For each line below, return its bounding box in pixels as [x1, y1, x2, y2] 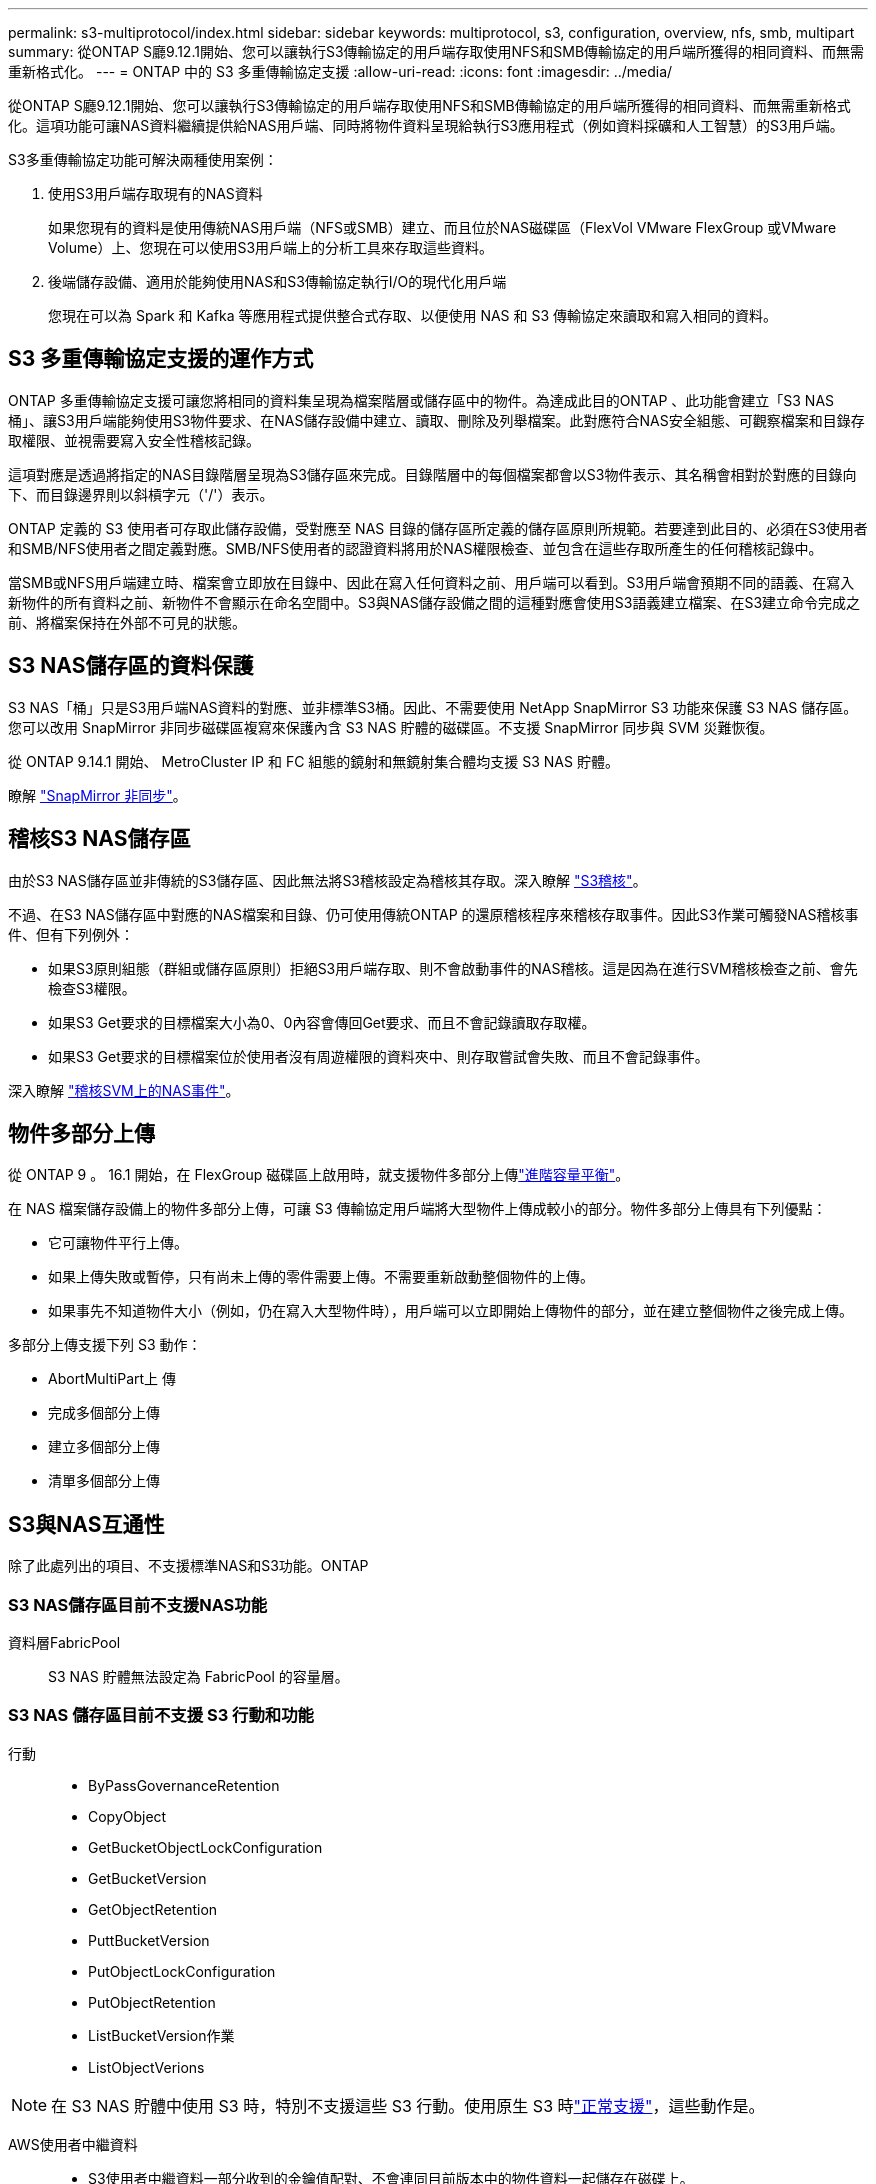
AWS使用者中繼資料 [8, 2135, 138, 2153]
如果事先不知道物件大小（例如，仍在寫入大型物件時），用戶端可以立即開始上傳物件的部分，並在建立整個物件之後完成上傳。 [48, 1302, 853, 1320]
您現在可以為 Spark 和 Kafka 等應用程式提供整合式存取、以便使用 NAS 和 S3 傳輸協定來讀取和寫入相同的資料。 [48, 307, 778, 324]
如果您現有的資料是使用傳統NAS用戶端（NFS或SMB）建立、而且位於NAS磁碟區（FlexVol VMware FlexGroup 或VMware [48, 219, 837, 236]
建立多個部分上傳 [48, 1438, 160, 1456]
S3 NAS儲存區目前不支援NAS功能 [8, 1594, 268, 1615]
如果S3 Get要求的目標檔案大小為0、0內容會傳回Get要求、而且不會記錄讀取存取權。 [48, 1013, 596, 1031]
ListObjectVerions [88, 2058, 205, 2076]
